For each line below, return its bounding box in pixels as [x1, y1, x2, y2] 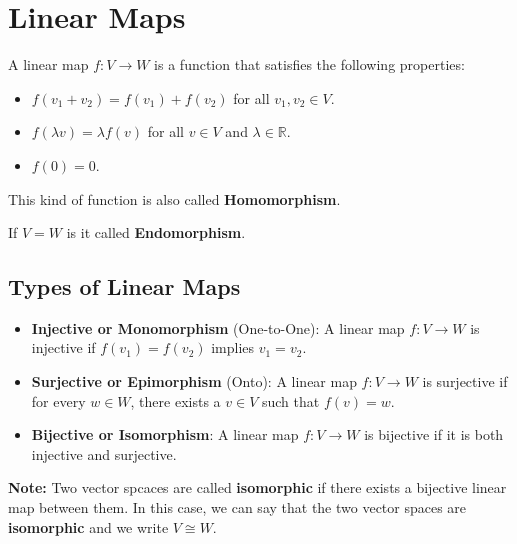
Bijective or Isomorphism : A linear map [31, 424, 299, 445]
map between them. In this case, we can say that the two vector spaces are [8, 497, 467, 518]
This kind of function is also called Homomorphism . [8, 188, 341, 209]
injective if [31, 337, 96, 358]
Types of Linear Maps [8, 271, 241, 302]
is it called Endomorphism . [66, 222, 246, 243]
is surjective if [422, 371, 508, 392]
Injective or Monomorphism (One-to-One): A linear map [31, 317, 405, 338]
